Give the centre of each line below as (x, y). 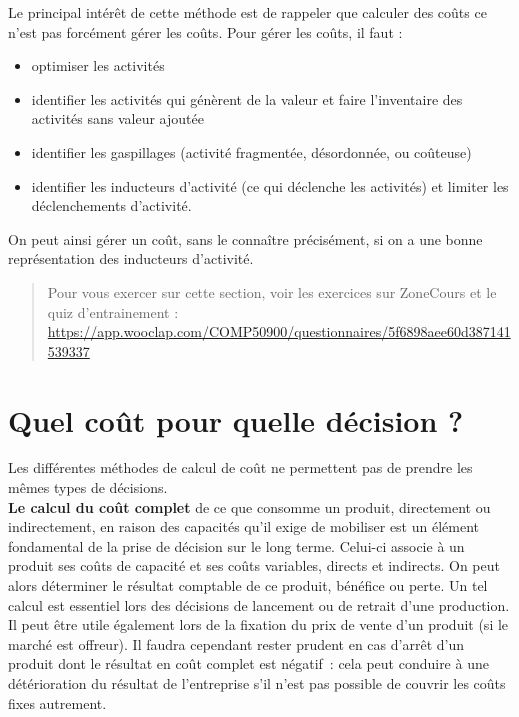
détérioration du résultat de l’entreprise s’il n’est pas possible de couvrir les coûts (257, 682)
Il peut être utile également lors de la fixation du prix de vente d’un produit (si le (258, 624)
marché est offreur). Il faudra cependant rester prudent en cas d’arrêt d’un (236, 643)
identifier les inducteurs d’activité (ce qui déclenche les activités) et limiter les (270, 185)
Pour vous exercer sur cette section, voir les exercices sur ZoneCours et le (272, 291)
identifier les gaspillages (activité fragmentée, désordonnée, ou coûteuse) (251, 151)
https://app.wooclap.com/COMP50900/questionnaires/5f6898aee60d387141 (279, 331)
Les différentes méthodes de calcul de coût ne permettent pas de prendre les (240, 467)
